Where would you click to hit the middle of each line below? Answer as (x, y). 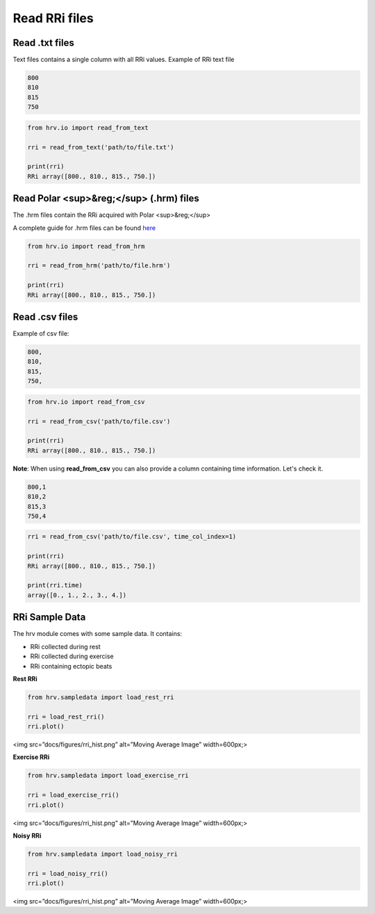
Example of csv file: (41, 334)
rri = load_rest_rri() (66, 717)
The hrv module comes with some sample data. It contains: (98, 634)
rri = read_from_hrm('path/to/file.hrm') (99, 266)
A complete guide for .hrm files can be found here (84, 228)
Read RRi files (53, 18)
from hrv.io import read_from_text (88, 128)
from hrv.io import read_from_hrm (86, 246)
